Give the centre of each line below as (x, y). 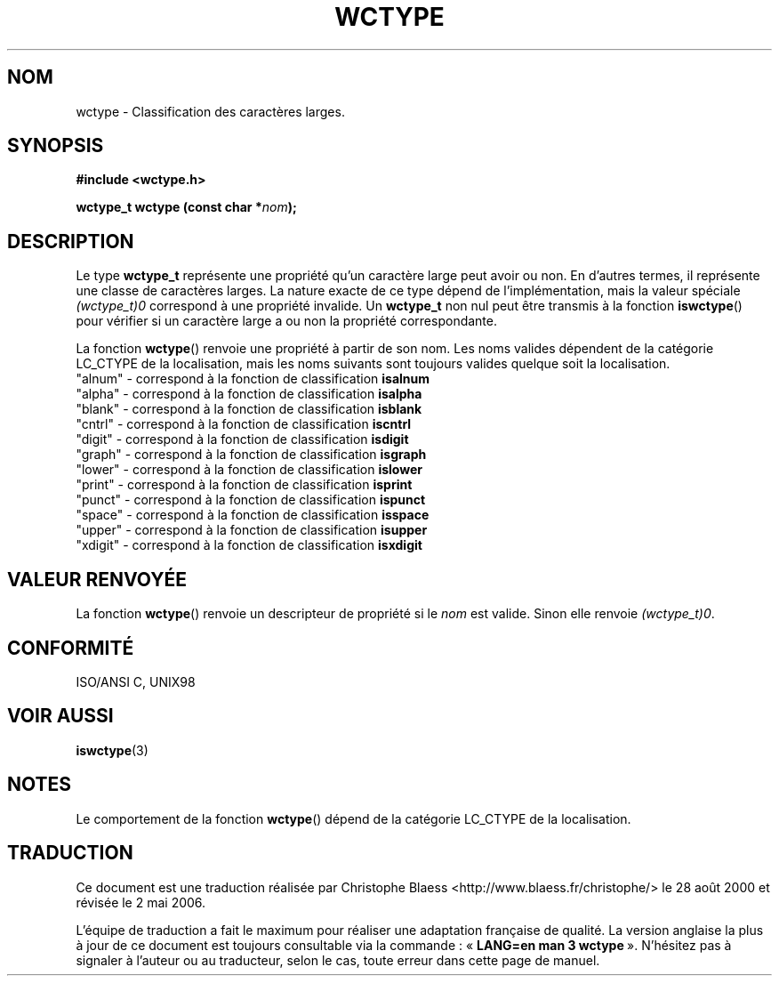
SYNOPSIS (56, 146)
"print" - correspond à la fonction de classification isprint (244, 485)
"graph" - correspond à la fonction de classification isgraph (251, 455)
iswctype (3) (112, 750)
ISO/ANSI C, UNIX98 (136, 681)
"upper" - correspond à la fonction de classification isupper (252, 530)
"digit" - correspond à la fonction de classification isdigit (242, 439)
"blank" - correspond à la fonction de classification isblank (249, 409)
